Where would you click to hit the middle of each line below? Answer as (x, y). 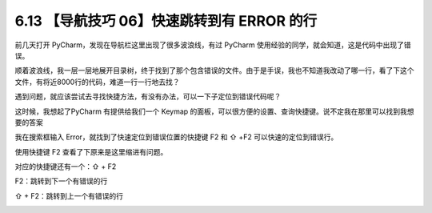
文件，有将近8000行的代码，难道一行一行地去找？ (97, 82)
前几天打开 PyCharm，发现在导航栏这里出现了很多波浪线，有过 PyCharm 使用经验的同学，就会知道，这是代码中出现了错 (213, 45)
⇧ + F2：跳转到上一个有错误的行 (69, 195)
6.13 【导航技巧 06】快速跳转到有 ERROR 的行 (166, 21)
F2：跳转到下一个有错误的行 (61, 181)
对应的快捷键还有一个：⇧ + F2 (66, 167)
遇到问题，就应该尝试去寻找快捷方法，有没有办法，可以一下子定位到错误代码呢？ (148, 97)
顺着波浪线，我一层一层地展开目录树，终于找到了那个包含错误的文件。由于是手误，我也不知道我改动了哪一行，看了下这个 (214, 70)
